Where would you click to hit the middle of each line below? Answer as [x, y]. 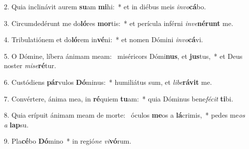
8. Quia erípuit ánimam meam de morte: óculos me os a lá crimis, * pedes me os [124, 115]
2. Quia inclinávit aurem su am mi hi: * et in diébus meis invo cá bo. [105, 6]
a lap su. [16, 124]
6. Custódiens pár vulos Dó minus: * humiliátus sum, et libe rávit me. [108, 82]
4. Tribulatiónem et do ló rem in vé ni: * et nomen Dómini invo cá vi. [103, 39]
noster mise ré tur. [30, 65]
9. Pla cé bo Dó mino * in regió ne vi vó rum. [68, 141]
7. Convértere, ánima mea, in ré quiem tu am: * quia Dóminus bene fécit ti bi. [119, 98]
